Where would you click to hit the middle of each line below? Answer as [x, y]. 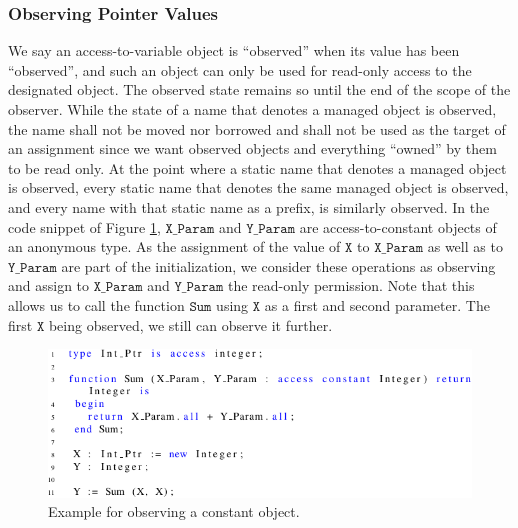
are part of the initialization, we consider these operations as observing [278, 265]
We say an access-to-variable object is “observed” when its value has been [234, 50]
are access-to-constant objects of [398, 226]
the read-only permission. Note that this [351, 285]
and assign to [49, 285]
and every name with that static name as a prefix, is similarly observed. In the [249, 206]
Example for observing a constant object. [174, 511]
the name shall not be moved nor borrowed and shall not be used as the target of [257, 128]
